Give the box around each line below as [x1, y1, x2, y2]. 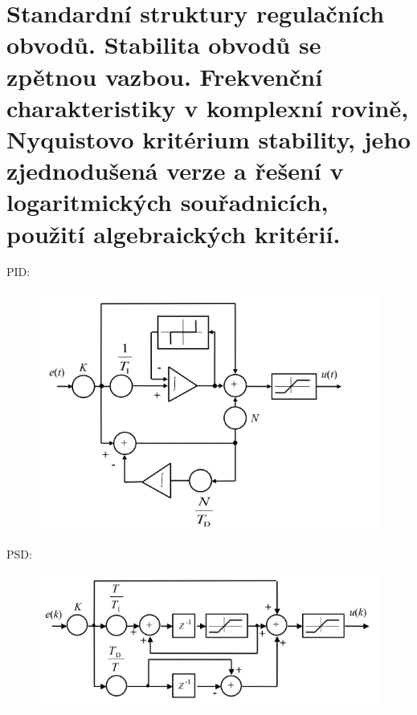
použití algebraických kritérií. [6, 217, 341, 250]
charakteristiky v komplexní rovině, [6, 91, 409, 124]
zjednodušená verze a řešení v [6, 154, 344, 187]
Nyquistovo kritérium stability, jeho [6, 122, 411, 155]
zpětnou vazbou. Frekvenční [6, 59, 323, 92]
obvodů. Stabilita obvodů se [6, 28, 321, 61]
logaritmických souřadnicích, [6, 185, 329, 218]
